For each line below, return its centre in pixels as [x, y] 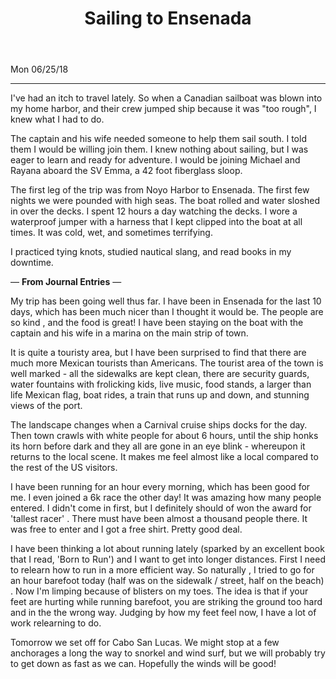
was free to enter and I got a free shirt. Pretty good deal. [126, 529]
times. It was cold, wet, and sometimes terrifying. [111, 233]
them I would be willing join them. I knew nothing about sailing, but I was [159, 149]
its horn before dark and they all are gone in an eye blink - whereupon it [158, 446]
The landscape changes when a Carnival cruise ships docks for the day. [159, 425]
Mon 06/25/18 [39, 69]
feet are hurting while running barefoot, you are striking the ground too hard [166, 602]
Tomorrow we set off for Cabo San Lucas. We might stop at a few [145, 643]
